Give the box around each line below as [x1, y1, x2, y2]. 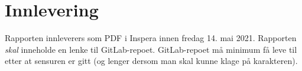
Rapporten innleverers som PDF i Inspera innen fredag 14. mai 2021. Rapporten [5, 32, 297, 44]
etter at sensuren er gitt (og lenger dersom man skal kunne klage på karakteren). [5, 55, 298, 67]
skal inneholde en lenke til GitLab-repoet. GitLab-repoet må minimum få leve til [5, 43, 297, 55]
